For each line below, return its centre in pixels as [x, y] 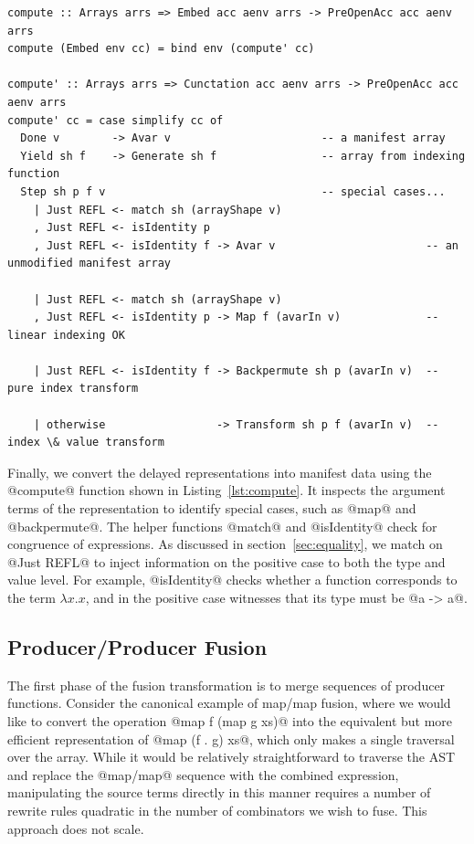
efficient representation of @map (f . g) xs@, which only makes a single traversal [231, 738]
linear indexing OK [66, 335]
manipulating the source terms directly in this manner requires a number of [219, 792]
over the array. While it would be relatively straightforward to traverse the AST [232, 757]
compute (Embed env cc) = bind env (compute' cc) [161, 49]
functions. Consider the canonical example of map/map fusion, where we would [229, 703]
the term [32, 597]
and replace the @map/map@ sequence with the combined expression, [203, 774]
